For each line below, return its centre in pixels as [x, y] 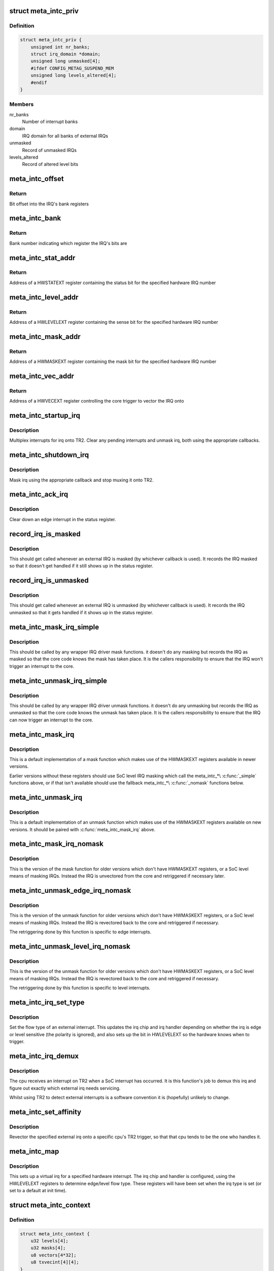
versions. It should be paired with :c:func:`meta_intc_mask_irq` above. [82, 829]
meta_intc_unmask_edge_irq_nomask [70, 890]
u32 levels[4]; [49, 1241]
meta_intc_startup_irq [45, 416]
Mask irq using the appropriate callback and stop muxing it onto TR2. [82, 480]
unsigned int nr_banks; [60, 47]
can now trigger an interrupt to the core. [51, 720]
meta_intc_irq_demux [44, 1056]
